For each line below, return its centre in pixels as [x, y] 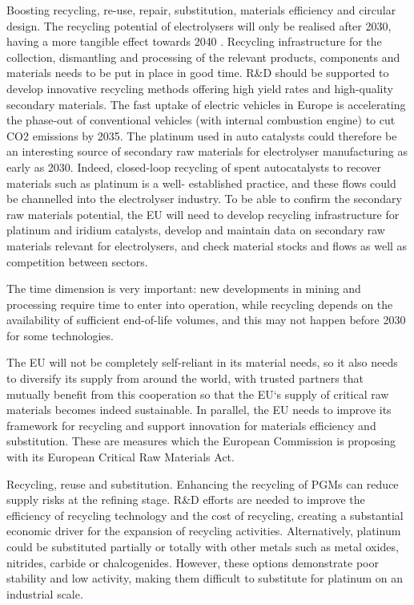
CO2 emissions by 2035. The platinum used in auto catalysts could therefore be [202, 135]
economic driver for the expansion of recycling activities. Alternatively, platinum [204, 531]
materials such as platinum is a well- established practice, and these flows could [201, 183]
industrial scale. [45, 593]
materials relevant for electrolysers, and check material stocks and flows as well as [207, 245]
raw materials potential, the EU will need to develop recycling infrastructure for [203, 214]
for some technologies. [60, 335]
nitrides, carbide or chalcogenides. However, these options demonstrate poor [193, 562]
